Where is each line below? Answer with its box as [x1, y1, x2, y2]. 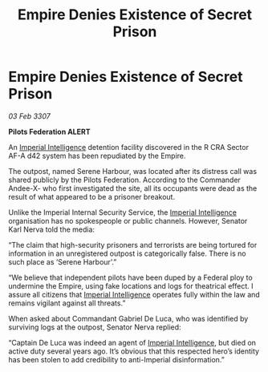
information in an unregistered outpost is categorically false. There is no [8, 249, 246, 258]
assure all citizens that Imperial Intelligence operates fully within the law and [8, 289, 261, 299]
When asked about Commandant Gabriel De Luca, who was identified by [8, 313, 249, 323]
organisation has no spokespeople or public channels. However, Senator [8, 216, 248, 225]
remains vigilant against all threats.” [8, 298, 126, 308]
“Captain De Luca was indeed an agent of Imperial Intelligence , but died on [8, 338, 257, 347]
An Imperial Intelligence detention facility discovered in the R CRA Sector [8, 142, 249, 152]
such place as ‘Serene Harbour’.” [8, 257, 117, 266]
